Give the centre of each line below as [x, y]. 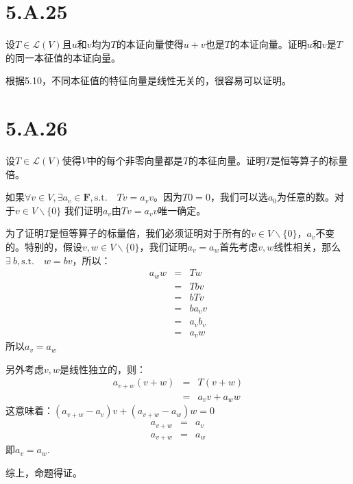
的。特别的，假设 [44, 246]
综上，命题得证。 [44, 472]
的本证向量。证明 [268, 44]
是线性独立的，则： [103, 369]
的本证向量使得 [150, 44]
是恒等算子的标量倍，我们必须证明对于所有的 [150, 233]
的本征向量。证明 [227, 161]
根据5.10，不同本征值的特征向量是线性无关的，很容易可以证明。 [148, 80]
